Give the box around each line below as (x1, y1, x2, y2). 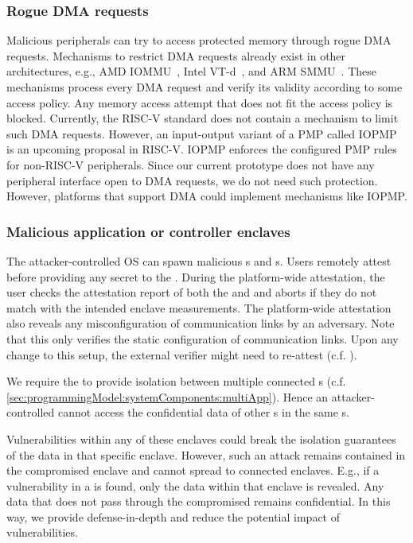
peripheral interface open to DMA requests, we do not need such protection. (6, 172, 378, 188)
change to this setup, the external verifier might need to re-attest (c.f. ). (6, 346, 357, 363)
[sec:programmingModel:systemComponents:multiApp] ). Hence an (6, 388, 329, 405)
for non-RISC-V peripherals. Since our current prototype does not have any (6, 156, 375, 173)
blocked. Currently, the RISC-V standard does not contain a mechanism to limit (6, 110, 399, 126)
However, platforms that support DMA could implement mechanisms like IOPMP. (6, 188, 407, 204)
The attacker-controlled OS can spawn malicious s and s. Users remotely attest (6, 252, 392, 269)
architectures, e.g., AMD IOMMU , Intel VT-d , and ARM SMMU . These (6, 63, 376, 80)
